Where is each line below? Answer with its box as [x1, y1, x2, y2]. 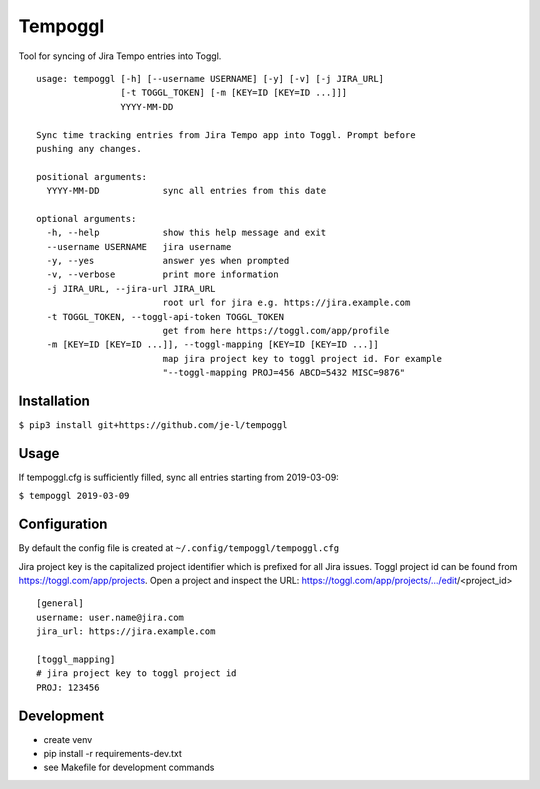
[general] [36, 598, 84, 609]
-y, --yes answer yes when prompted [46, 255, 290, 267]
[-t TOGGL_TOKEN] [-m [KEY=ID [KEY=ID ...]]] [120, 87, 348, 99]
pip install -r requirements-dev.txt [43, 748, 182, 760]
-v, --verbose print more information [46, 269, 279, 280]
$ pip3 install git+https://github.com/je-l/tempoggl [18, 420, 288, 431]
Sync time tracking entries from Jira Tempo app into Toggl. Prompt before [36, 129, 416, 140]
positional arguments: [36, 171, 148, 182]
